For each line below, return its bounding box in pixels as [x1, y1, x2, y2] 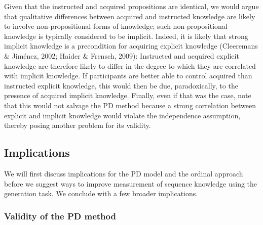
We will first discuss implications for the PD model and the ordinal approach [4, 168, 243, 178]
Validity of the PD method [4, 209, 116, 222]
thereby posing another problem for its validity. [4, 120, 151, 130]
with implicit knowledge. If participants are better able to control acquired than [4, 70, 252, 81]
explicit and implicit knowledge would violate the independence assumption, [4, 110, 241, 120]
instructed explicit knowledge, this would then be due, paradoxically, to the [4, 80, 238, 91]
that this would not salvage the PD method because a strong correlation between [4, 100, 256, 110]
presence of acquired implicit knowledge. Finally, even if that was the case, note [4, 90, 251, 101]
